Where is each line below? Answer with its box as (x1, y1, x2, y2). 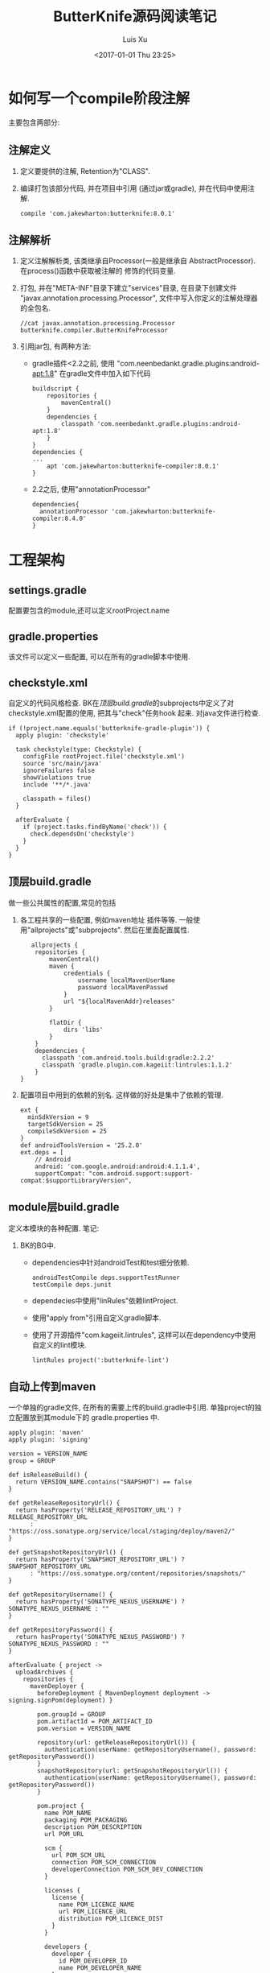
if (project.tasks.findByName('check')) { (22, 823, 167, 831)
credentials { (63, 969, 111, 977)
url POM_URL (43, 1831, 84, 1839)
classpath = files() (22, 795, 92, 803)
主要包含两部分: (8, 118, 60, 127)
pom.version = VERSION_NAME (37, 1724, 131, 1733)
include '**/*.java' (22, 780, 92, 789)
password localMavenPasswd (77, 983, 169, 991)
